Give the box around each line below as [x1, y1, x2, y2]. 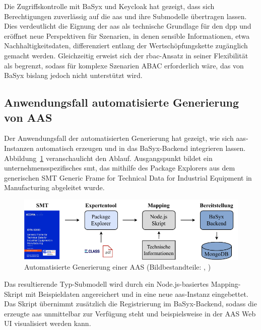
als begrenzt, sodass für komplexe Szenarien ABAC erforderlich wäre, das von [4, 60, 244, 70]
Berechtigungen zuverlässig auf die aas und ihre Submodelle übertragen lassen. [4, 11, 247, 21]
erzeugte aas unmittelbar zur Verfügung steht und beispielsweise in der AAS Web [4, 308, 256, 318]
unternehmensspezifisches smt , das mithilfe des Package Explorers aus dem [4, 162, 235, 173]
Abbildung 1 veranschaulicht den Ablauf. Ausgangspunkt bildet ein [4, 152, 213, 163]
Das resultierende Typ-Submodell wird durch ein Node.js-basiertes [4, 278, 209, 289]
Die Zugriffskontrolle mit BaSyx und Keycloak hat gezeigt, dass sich [4, 1, 215, 11]
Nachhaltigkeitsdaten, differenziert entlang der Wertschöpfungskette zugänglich [4, 40, 248, 51]
